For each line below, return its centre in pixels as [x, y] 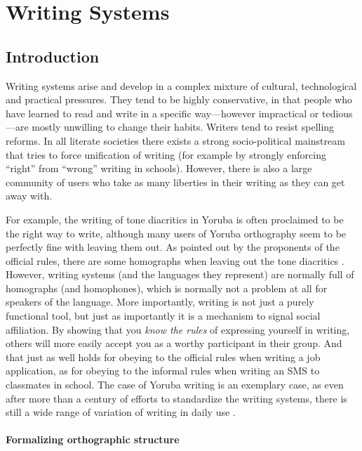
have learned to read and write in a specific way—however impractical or [162, 113]
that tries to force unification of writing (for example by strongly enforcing [166, 154]
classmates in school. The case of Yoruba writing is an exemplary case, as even [175, 385]
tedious [337, 113]
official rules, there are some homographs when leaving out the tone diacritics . [175, 260]
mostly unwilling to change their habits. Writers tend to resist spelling [183, 127]
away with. [29, 196]
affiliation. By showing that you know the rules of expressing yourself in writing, [178, 329]
